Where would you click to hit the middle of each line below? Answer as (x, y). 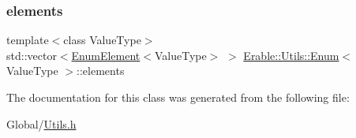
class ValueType (102, 40)
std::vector (32, 55)
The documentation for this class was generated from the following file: (178, 97)
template (28, 40)
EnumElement (106, 55)
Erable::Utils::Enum (291, 55)
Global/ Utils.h (41, 123)
